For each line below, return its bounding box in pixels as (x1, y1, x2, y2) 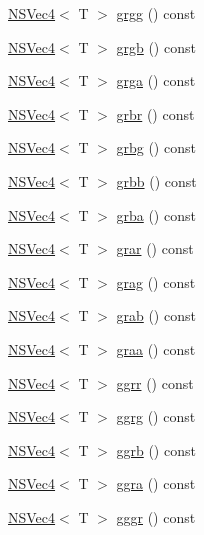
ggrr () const (116, 372, 194, 393)
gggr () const (116, 506, 196, 527)
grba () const (116, 204, 196, 225)
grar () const (116, 238, 194, 259)
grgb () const (116, 36, 196, 57)
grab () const (116, 305, 196, 326)
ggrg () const (116, 406, 196, 427)
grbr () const (116, 103, 195, 124)
